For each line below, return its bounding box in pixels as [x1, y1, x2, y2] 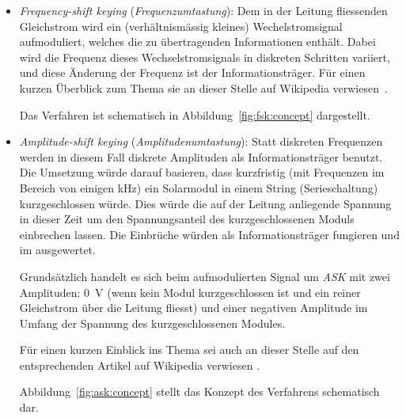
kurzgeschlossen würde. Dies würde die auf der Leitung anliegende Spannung [19, 195, 392, 211]
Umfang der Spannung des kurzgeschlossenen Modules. [19, 314, 286, 331]
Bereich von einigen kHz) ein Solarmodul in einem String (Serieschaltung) [19, 179, 378, 196]
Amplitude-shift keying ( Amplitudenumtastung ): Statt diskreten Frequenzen [19, 133, 383, 150]
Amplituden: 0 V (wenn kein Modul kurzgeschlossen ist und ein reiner [19, 283, 361, 300]
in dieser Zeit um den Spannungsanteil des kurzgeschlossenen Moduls [19, 211, 355, 227]
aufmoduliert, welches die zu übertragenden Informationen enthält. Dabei [19, 33, 376, 50]
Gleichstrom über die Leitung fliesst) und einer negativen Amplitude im [19, 299, 368, 316]
